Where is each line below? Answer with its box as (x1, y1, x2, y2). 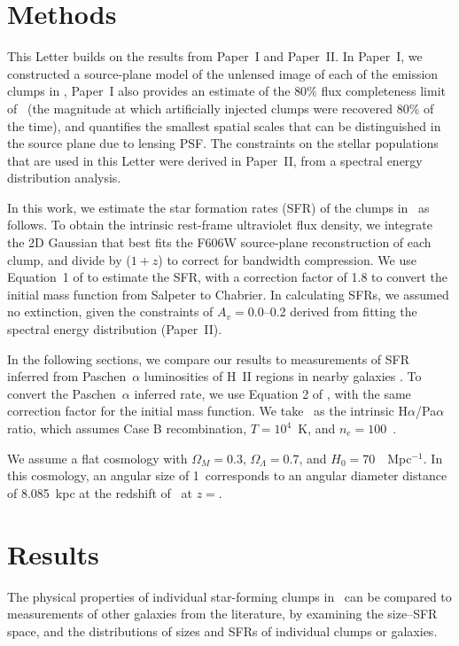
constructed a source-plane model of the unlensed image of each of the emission (7, 64, 439, 82)
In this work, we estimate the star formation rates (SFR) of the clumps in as (7, 198, 430, 216)
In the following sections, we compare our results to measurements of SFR (7, 349, 410, 368)
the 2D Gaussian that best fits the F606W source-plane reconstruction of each (7, 233, 432, 252)
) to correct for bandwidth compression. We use (158, 250, 416, 269)
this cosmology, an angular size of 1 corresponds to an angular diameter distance (7, 466, 447, 485)
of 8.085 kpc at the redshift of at (7, 483, 192, 502)
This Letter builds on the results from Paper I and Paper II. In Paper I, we (7, 47, 423, 66)
